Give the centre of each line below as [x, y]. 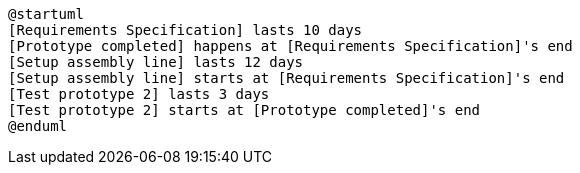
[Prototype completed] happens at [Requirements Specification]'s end [290, 46]
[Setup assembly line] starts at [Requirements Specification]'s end [286, 78]
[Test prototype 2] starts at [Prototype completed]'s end [244, 110]
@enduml [38, 126]
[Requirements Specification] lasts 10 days [185, 30]
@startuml [46, 14]
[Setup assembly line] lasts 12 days [156, 62]
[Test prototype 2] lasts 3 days [139, 94]
